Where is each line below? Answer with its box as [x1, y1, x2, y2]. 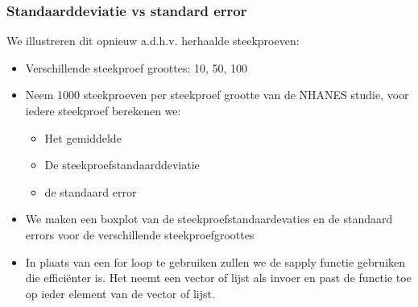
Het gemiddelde [44, 129, 122, 146]
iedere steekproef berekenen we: [25, 102, 181, 118]
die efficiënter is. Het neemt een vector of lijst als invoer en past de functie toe [25, 269, 412, 286]
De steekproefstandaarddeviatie [44, 156, 200, 173]
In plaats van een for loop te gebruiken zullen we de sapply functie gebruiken [25, 253, 406, 270]
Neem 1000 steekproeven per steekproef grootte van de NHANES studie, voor [25, 86, 409, 103]
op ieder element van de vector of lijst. [25, 284, 215, 301]
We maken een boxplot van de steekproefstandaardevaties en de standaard [25, 210, 393, 227]
